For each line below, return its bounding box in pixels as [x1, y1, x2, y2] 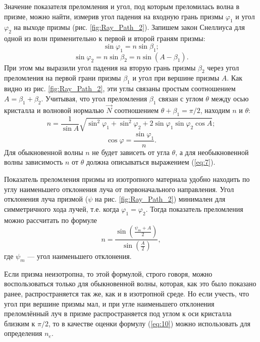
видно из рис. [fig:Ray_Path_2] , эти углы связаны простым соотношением [4, 83, 236, 94]
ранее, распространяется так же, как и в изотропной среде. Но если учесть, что [4, 288, 249, 298]
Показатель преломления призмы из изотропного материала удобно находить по [4, 173, 250, 184]
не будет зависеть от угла [92, 146, 170, 157]
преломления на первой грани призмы [4, 72, 121, 83]
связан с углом [159, 93, 203, 103]
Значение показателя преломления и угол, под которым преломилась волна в [4, 1, 240, 11]
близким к [4, 318, 35, 328]
